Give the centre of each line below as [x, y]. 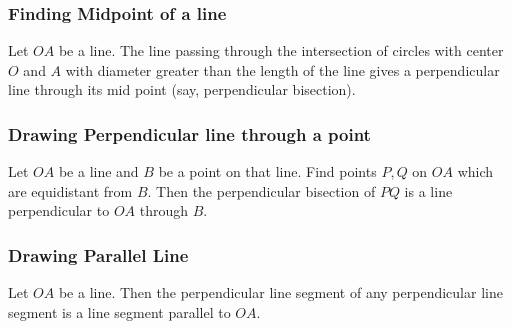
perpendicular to [59, 210]
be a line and [98, 171]
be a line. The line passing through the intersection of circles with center [281, 50]
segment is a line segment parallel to [119, 311]
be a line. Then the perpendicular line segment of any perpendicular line [280, 292]
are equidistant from [70, 190]
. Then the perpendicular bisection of [261, 190]
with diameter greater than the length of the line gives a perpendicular [282, 69]
